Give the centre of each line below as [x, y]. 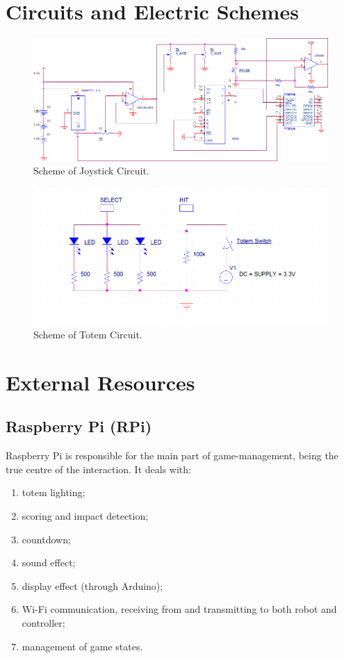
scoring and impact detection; [85, 516]
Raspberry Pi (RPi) [79, 426]
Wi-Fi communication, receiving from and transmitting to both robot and [179, 609]
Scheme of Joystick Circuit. [91, 171]
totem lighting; [54, 492]
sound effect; [49, 562]
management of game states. [82, 646]
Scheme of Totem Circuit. [88, 335]
